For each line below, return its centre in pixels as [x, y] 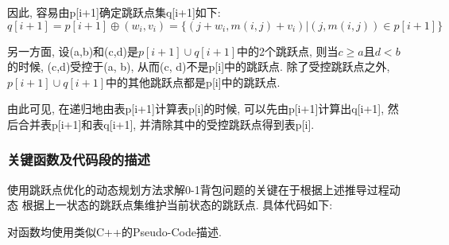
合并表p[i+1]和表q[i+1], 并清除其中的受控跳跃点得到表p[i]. [166, 124]
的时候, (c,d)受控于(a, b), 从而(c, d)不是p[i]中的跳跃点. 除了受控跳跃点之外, [199, 66]
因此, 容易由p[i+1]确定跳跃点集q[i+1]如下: [114, 12]
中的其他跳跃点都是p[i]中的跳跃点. [193, 82]
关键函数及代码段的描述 [79, 159]
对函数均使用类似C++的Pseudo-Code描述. [114, 231]
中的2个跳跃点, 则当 [288, 51]
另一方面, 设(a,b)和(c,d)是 [73, 51]
